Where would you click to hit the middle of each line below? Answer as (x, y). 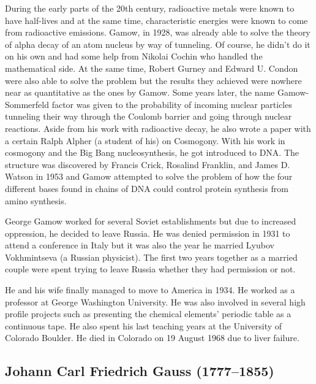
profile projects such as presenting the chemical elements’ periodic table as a (148, 314)
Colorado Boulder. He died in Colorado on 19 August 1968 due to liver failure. (152, 338)
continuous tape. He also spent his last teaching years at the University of (144, 325)
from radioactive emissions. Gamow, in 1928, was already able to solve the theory (158, 32)
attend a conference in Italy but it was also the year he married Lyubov (140, 245)
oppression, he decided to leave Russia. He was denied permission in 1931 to (148, 233)
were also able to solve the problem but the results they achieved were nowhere (153, 80)
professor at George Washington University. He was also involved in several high (155, 301)
